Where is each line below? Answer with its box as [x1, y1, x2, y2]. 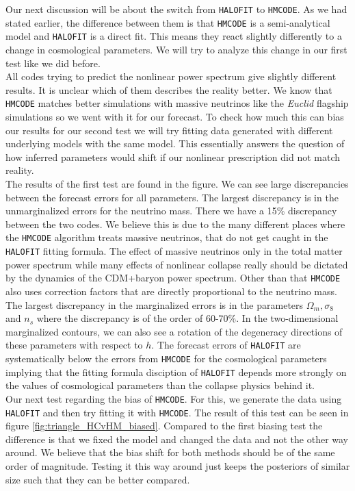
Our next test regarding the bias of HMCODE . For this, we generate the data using [5, 391, 342, 405]
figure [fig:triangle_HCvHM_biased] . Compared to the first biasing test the [5, 418, 323, 433]
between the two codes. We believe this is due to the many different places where [5, 216, 345, 231]
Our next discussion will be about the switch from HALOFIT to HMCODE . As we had [5, 2, 347, 16]
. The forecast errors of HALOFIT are [151, 338, 301, 352]
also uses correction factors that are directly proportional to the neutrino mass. [5, 284, 337, 298]
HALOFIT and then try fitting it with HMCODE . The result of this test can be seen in [5, 405, 349, 419]
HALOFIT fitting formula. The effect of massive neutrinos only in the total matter [5, 244, 343, 257]
